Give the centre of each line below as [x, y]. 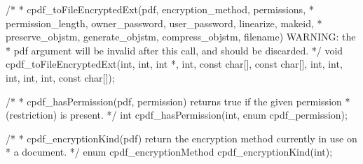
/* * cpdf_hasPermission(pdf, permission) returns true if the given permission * [178, 101]
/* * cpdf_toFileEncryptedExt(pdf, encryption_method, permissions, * [160, 9]
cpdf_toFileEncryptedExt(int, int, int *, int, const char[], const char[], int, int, [174, 64]
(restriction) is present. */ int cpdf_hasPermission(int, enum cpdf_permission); [177, 115]
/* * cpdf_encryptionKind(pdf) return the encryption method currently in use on [181, 138]
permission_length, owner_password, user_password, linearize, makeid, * [164, 23]
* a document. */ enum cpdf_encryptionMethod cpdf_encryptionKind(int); [169, 152]
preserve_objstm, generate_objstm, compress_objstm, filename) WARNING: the [181, 37]
